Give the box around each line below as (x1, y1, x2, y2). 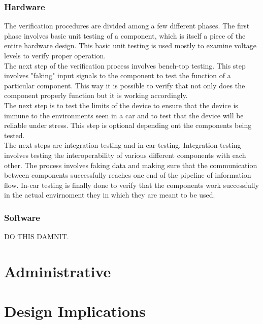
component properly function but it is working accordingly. (4, 90, 188, 101)
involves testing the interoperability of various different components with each (4, 149, 246, 160)
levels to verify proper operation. (4, 50, 106, 60)
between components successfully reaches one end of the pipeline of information (4, 170, 251, 180)
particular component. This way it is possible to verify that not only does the (4, 80, 245, 90)
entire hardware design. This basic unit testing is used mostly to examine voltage (4, 40, 256, 51)
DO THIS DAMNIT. (4, 231, 69, 242)
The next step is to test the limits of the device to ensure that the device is (4, 100, 238, 110)
